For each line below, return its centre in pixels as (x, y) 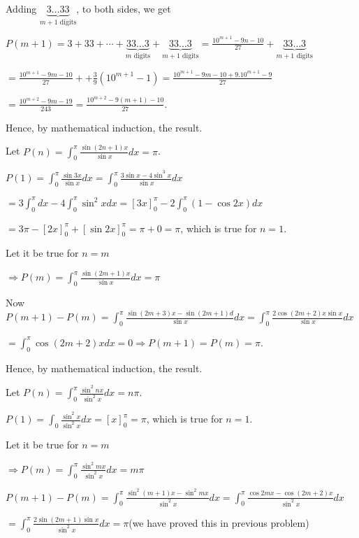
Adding (21, 8)
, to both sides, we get (124, 8)
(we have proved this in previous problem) (219, 522)
